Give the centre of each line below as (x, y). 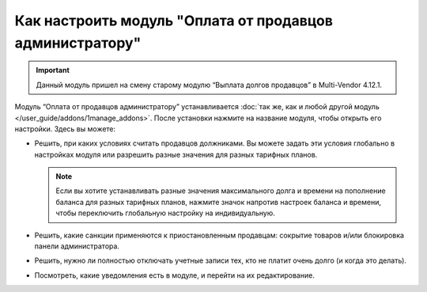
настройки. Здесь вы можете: (65, 129)
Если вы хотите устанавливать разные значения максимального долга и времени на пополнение (221, 191)
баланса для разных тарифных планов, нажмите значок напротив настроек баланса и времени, (219, 202)
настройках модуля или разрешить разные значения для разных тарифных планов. (176, 154)
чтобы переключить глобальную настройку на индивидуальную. (166, 213)
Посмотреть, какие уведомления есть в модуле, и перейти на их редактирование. (175, 275)
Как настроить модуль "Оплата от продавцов (174, 21)
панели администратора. (77, 246)
